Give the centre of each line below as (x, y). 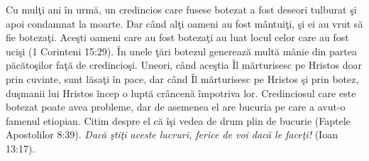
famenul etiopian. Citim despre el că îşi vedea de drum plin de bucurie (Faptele (178, 120)
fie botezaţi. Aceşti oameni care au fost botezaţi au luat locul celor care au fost (177, 37)
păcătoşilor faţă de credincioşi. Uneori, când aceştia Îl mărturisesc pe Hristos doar (184, 65)
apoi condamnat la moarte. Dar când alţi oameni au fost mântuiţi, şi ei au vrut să (184, 23)
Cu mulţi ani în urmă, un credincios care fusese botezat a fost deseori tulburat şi (181, 9)
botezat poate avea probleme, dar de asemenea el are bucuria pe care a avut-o (176, 107)
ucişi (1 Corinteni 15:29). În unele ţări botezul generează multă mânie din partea (181, 51)
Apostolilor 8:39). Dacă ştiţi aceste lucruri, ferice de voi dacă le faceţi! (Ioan (172, 134)
